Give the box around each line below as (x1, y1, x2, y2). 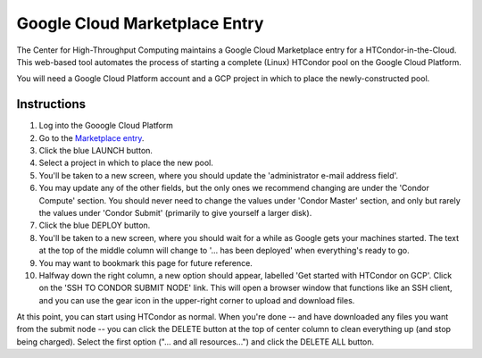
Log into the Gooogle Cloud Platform (38, 121, 174, 131)
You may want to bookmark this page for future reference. (38, 257, 253, 268)
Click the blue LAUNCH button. (38, 146, 154, 156)
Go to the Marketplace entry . (38, 132, 145, 143)
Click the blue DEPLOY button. (38, 220, 151, 231)
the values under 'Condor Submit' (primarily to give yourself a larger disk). (38, 207, 312, 218)
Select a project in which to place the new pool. (38, 157, 214, 169)
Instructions (16, 96, 87, 112)
